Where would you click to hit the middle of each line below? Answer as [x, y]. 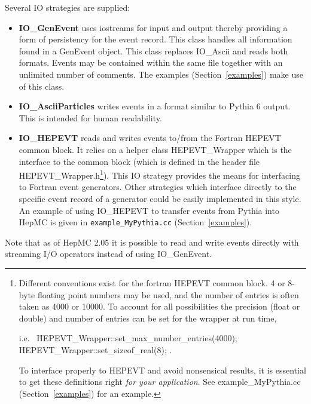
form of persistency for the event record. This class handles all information [155, 39]
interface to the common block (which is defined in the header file [139, 161]
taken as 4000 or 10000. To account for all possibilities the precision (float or [159, 306]
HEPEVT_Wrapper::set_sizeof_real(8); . [95, 349]
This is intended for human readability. [90, 117]
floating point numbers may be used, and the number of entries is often [168, 294]
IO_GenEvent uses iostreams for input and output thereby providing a [153, 27]
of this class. [42, 86]
